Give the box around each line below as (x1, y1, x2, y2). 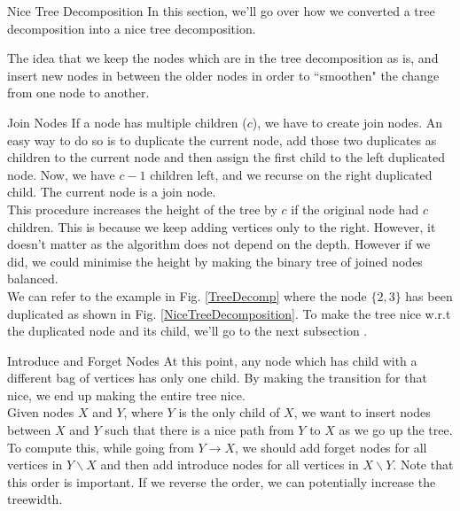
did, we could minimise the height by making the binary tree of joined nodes (7, 252, 423, 270)
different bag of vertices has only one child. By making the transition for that (7, 368, 427, 387)
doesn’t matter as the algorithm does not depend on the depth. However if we (7, 235, 431, 253)
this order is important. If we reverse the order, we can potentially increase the (7, 472, 436, 491)
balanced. (7, 269, 58, 288)
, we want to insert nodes (293, 403, 431, 422)
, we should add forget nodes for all (235, 437, 427, 456)
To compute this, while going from (7, 437, 194, 456)
